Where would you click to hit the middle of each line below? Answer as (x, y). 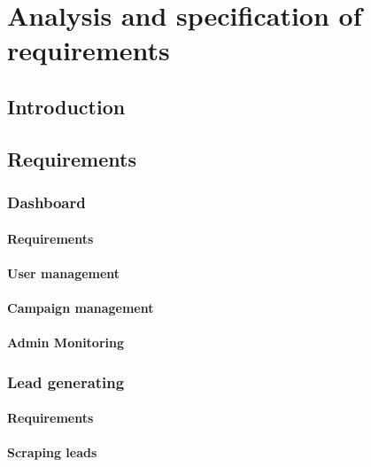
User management (64, 272)
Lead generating (66, 381)
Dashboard (46, 202)
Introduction (66, 106)
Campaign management (81, 307)
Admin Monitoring (66, 342)
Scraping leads (52, 452)
